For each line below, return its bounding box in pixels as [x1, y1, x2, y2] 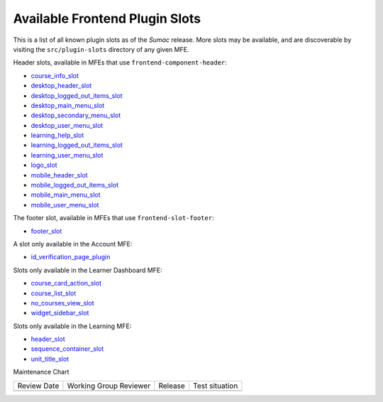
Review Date [17, 381, 60, 391]
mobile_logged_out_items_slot [30, 181, 119, 190]
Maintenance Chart [13, 368, 70, 376]
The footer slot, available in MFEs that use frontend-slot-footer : [13, 214, 214, 222]
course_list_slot [30, 288, 77, 298]
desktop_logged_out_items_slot [30, 91, 123, 99]
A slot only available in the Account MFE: [13, 239, 133, 248]
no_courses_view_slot [30, 298, 94, 307]
